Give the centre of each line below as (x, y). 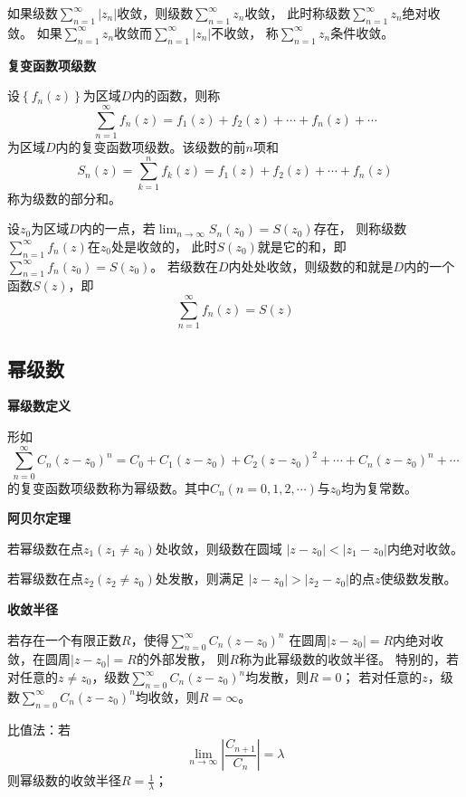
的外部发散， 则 (183, 659)
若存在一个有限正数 (64, 639)
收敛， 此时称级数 (298, 13)
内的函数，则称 (176, 95)
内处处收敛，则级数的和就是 (311, 266)
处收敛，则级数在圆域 (219, 548)
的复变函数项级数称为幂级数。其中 (109, 487)
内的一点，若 (117, 228)
